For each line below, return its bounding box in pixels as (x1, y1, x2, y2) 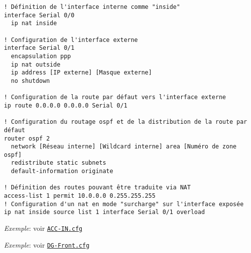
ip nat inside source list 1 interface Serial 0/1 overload (4, 209, 205, 216)
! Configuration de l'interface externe (4, 36, 138, 43)
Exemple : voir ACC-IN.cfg (4, 223, 83, 233)
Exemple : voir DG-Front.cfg (4, 239, 90, 250)
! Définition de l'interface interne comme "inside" (4, 3, 180, 10)
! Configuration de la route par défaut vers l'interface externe (4, 94, 226, 101)
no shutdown (11, 77, 50, 84)
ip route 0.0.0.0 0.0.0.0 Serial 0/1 (4, 102, 127, 109)
